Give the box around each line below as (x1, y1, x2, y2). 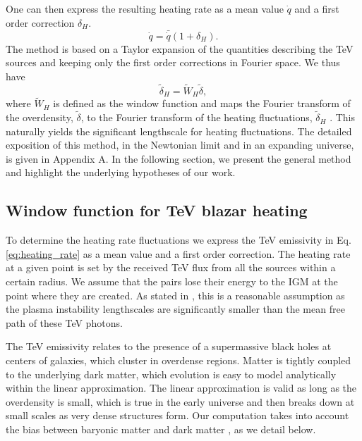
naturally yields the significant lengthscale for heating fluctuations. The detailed (6, 123, 352, 138)
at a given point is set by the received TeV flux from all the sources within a (6, 260, 336, 275)
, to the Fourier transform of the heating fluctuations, (80, 110, 313, 125)
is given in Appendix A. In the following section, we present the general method (6, 151, 351, 166)
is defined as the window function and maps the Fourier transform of (53, 96, 351, 111)
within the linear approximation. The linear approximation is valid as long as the (6, 380, 357, 395)
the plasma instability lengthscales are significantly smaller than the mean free (6, 302, 345, 316)
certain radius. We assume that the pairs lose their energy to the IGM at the (6, 274, 338, 289)
